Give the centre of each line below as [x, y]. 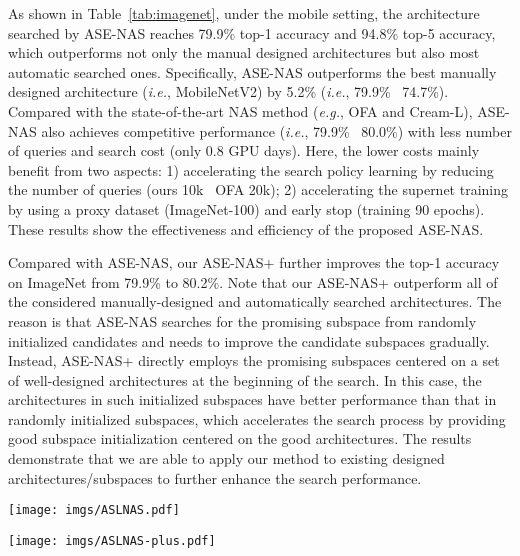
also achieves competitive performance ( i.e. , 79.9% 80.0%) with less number [276, 130]
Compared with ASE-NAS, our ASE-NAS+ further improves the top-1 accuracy [254, 262]
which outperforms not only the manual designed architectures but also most [244, 52]
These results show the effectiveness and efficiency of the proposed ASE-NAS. [246, 228]
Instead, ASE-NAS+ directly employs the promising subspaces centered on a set [254, 360]
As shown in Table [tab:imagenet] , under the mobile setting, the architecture [244, 13]
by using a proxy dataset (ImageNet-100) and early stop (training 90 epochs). [246, 208]
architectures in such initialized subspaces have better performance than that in [252, 399]
